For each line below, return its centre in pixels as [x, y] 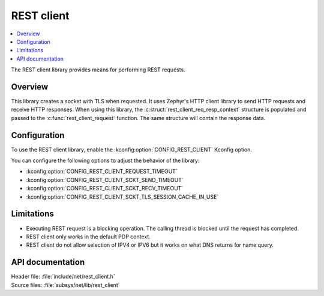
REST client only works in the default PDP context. [88, 237]
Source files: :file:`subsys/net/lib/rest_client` [65, 285]
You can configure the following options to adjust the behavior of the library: [105, 161]
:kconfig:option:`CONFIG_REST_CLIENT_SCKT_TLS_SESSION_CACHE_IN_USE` [122, 197]
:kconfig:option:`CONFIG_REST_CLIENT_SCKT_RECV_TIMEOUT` [105, 189]
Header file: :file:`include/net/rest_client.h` [63, 277]
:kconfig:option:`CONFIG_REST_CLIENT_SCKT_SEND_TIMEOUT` [105, 180]
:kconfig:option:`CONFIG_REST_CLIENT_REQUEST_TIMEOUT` [102, 172]
